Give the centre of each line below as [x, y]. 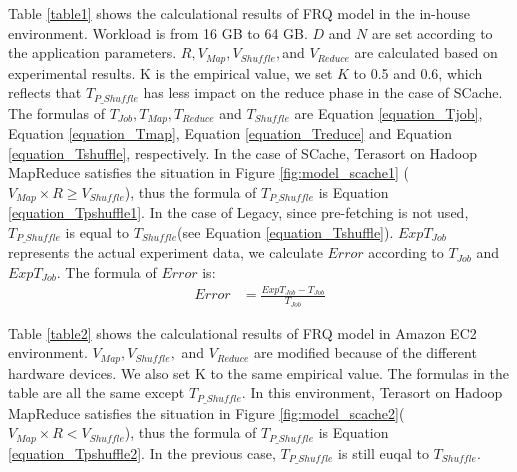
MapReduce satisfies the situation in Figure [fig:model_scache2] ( [206, 412]
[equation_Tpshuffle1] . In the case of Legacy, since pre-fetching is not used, [238, 212]
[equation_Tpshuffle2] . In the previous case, [142, 452]
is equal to [97, 231]
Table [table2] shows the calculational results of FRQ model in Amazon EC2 [242, 332]
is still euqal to [383, 452]
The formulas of [56, 112]
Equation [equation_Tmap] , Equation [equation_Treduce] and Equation [230, 133]
